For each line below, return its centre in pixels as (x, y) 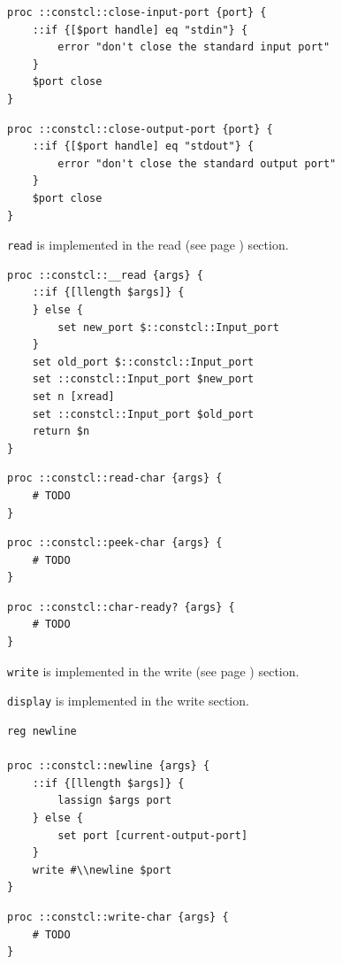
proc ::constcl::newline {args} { (109, 766)
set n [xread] (73, 396)
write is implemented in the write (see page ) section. (153, 671)
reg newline (42, 731)
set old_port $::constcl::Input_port (143, 362)
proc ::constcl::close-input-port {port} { (137, 12)
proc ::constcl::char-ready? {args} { (121, 607)
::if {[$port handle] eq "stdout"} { (143, 147)
